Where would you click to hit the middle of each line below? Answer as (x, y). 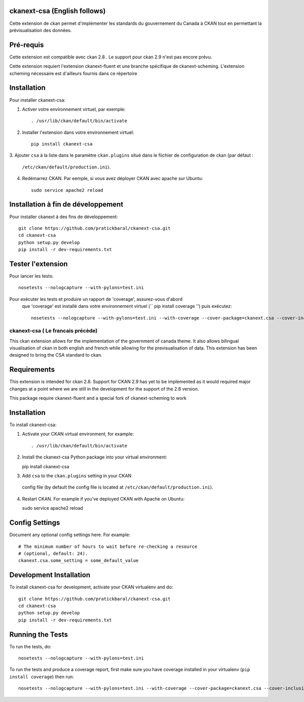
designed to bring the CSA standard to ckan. (56, 355)
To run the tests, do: (30, 646)
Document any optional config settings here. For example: (70, 535)
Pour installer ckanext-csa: (37, 100)
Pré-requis (27, 45)
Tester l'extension (39, 264)
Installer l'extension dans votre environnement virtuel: (78, 132)
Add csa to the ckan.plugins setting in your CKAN (77, 476)
